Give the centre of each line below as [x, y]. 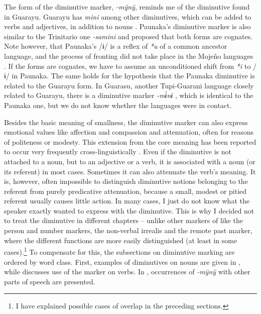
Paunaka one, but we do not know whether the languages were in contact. [118, 105]
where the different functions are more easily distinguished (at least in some [121, 240]
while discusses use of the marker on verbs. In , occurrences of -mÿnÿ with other [127, 272]
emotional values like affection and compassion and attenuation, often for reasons [129, 132]
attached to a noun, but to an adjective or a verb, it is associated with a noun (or [130, 161]
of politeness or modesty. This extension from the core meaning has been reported [130, 141]
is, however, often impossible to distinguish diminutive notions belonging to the [126, 181]
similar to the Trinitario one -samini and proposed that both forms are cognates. [128, 36]
